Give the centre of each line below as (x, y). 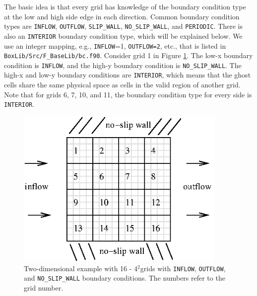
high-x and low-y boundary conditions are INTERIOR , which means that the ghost (128, 75)
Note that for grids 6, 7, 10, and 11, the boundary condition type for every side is (128, 94)
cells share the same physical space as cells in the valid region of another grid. (122, 85)
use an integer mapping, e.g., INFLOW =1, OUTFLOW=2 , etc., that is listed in (115, 45)
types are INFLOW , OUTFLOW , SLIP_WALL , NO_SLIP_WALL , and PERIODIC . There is (124, 26)
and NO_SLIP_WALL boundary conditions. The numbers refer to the (125, 278)
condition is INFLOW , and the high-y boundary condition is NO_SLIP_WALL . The (123, 65)
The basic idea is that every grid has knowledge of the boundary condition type (125, 6)
